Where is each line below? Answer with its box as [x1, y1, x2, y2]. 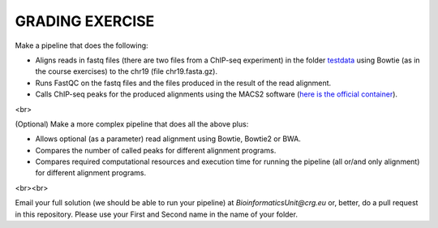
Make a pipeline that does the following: [15, 41, 149, 50]
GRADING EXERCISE [15, 12, 155, 30]
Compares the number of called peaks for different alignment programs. [35, 145, 277, 155]
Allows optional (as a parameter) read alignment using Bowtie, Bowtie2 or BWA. [35, 134, 302, 144]
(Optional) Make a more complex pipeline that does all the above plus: [15, 118, 249, 129]
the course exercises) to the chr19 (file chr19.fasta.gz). [35, 67, 218, 76]
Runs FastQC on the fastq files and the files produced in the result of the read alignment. [35, 78, 332, 88]
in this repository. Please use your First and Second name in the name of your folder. [15, 209, 298, 219]
